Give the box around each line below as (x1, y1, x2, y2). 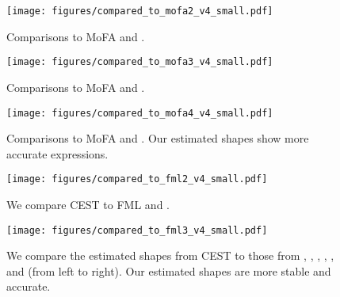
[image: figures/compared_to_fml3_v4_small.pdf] (6, 224, 268, 236)
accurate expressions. (6, 145, 109, 162)
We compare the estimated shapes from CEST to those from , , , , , (6, 247, 334, 264)
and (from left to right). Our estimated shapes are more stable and (6, 262, 331, 279)
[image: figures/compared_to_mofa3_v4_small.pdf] (6, 56, 273, 68)
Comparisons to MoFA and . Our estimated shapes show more (6, 130, 309, 147)
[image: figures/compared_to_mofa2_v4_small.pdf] (6, 6, 273, 17)
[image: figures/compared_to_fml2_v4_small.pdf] (6, 173, 268, 185)
